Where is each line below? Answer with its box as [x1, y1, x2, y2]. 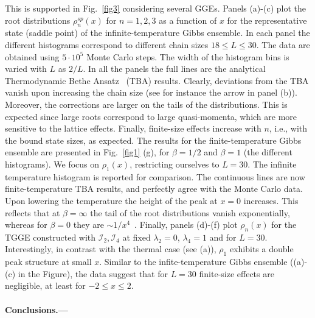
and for [209, 230, 237, 243]
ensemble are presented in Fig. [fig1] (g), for [5, 146, 170, 158]
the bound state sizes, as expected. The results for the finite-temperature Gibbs [5, 133, 302, 146]
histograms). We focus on [5, 157, 100, 170]
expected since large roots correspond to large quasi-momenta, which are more [5, 110, 297, 122]
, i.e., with [269, 122, 308, 135]
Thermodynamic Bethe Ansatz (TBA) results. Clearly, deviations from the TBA [5, 74, 309, 87]
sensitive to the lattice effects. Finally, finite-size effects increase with [5, 122, 261, 135]
